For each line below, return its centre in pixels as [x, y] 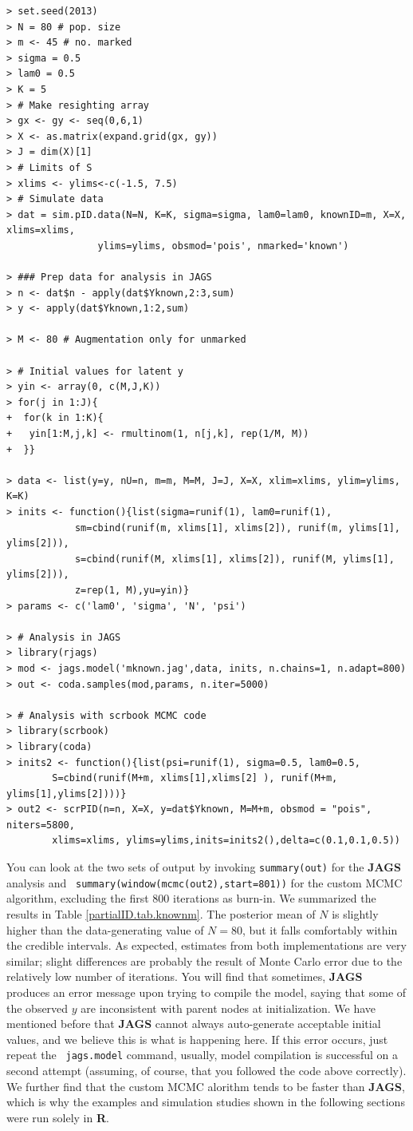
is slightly [355, 913]
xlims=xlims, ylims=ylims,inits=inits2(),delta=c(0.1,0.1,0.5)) [226, 841]
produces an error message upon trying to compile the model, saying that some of [206, 992]
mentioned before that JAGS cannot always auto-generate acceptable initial [194, 1024]
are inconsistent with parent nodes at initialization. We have [228, 1008]
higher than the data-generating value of [105, 929]
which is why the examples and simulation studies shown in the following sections [206, 1102]
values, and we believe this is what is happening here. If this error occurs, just [197, 1039]
